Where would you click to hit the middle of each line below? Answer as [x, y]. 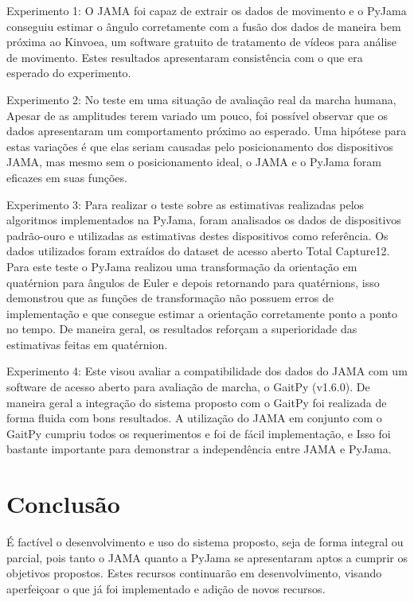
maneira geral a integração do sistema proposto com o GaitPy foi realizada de [197, 402]
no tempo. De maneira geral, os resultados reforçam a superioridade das [182, 329]
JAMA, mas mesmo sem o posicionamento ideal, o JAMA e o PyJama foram [194, 162]
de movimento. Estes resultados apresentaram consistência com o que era [185, 57]
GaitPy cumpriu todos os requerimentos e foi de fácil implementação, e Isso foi [199, 433]
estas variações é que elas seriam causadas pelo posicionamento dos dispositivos [200, 146]
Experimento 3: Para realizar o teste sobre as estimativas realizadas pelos [186, 204]
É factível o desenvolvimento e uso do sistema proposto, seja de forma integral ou [205, 542]
